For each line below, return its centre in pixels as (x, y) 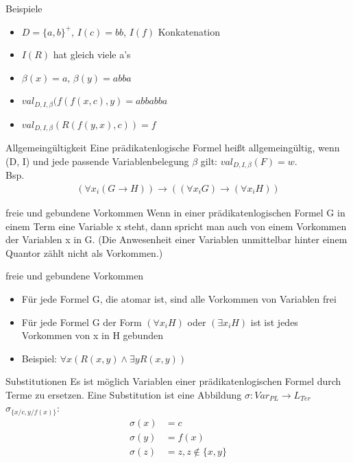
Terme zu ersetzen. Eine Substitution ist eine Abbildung (124, 394)
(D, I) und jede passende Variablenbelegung (97, 161)
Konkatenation (189, 31)
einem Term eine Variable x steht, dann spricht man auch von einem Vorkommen (176, 226)
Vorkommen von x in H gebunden (92, 335)
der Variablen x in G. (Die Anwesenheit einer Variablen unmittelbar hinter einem (176, 239)
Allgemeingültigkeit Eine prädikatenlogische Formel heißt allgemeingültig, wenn (173, 148)
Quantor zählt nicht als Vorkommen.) (84, 252)
